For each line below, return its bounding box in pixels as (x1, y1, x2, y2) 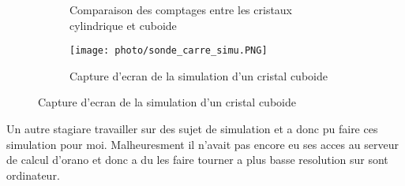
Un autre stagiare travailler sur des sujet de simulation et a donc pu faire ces (6, 121, 378, 137)
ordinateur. (6, 166, 60, 183)
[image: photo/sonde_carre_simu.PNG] (69, 45, 268, 57)
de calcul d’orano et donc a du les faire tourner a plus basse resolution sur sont (6, 151, 388, 168)
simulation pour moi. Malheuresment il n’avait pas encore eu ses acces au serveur (6, 136, 399, 152)
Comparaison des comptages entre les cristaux (69, 2, 293, 17)
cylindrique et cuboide (69, 17, 177, 33)
